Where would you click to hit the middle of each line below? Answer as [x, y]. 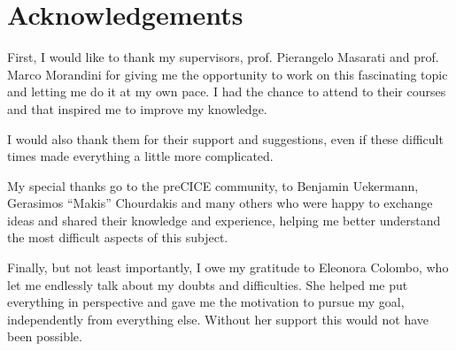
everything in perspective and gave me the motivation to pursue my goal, [206, 302]
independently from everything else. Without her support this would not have [218, 319]
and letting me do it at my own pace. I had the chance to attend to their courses [227, 92]
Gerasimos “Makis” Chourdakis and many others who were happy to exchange [220, 203]
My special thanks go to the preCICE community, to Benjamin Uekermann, [213, 185]
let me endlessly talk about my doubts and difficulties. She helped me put [208, 284]
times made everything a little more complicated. [140, 156]
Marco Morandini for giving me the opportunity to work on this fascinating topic [228, 74]
